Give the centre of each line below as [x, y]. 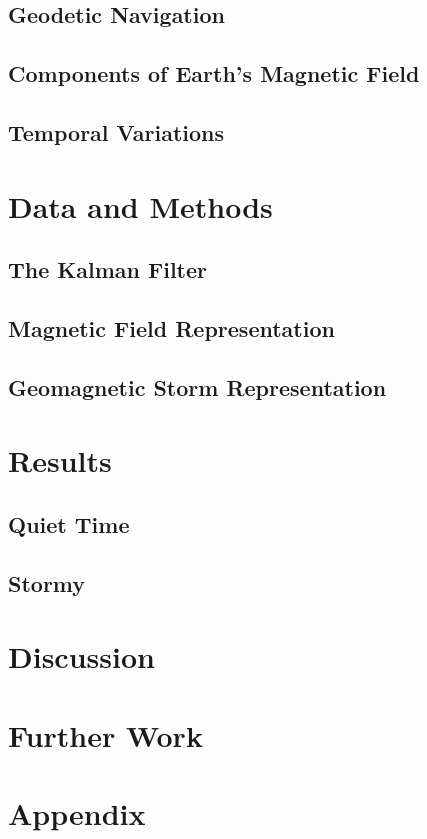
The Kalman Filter [108, 269]
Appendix [77, 812]
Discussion [81, 656]
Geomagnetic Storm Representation [197, 386]
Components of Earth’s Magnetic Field [214, 73]
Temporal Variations [116, 131]
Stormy [47, 582]
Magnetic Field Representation [171, 327]
